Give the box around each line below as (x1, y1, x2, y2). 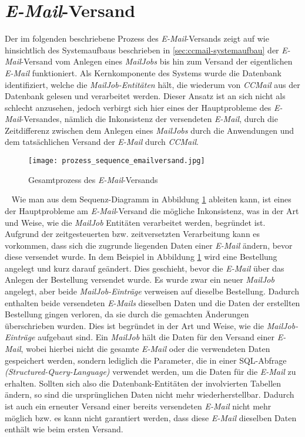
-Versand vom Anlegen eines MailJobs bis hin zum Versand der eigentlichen (21, 55, 293, 67)
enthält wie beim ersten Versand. (5, 423, 123, 435)
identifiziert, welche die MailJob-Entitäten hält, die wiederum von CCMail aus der (5, 78, 300, 90)
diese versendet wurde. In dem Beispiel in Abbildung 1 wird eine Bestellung (5, 250, 277, 263)
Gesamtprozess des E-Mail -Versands (28, 173, 158, 185)
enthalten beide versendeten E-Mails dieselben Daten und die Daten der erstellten (5, 296, 300, 309)
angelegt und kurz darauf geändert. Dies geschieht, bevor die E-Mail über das (5, 262, 284, 274)
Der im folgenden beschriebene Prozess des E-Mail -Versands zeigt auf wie (5, 32, 269, 45)
